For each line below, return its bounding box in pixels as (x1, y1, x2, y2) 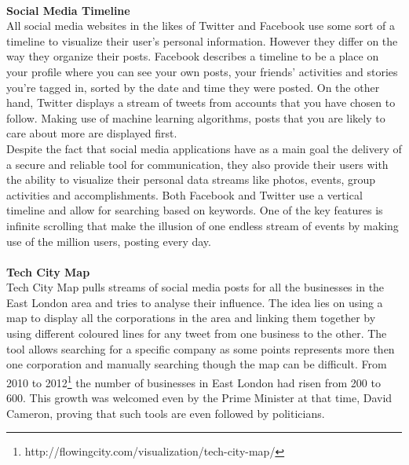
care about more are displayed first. (6, 125, 177, 141)
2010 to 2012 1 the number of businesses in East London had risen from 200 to (6, 372, 381, 390)
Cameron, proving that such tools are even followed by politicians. (6, 405, 325, 421)
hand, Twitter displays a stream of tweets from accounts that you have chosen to (6, 94, 396, 111)
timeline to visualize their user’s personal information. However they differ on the (6, 32, 398, 49)
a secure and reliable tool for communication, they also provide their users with (6, 156, 389, 172)
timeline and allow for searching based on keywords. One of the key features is (6, 202, 383, 218)
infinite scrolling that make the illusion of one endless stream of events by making (6, 217, 399, 233)
